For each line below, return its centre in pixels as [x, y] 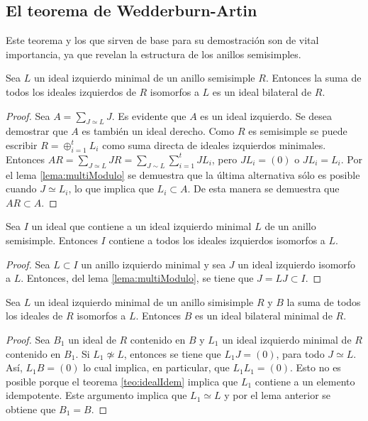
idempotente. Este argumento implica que [96, 395]
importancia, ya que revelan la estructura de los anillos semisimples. [154, 54]
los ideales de [34, 316]
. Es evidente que [149, 115]
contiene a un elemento [305, 381]
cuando [21, 188]
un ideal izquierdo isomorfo [297, 264]
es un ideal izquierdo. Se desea [266, 115]
